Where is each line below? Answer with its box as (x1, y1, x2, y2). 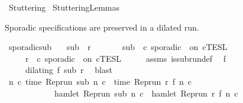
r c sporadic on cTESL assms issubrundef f (25, 52, 226, 64)
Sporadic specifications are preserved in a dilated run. (5, 21, 199, 33)
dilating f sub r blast (25, 64, 112, 76)
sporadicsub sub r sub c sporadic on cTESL (8, 41, 228, 53)
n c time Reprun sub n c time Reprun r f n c (8, 75, 192, 87)
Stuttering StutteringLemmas (8, 1, 120, 13)
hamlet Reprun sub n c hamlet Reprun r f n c (54, 87, 238, 99)
